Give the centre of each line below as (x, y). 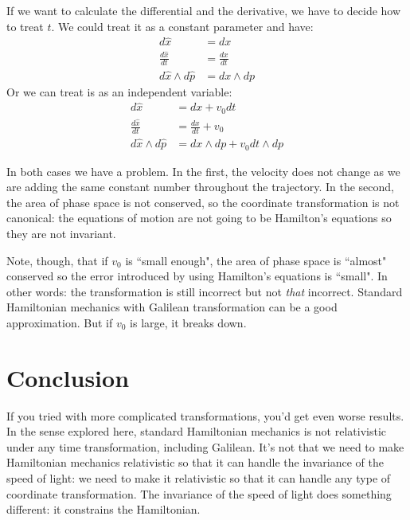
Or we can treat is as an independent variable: (119, 91)
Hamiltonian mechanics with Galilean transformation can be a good (172, 307)
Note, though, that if (57, 260)
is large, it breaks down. (188, 322)
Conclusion (68, 377)
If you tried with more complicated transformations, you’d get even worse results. (205, 415)
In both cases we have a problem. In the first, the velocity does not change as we (203, 171)
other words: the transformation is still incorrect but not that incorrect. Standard (205, 291)
